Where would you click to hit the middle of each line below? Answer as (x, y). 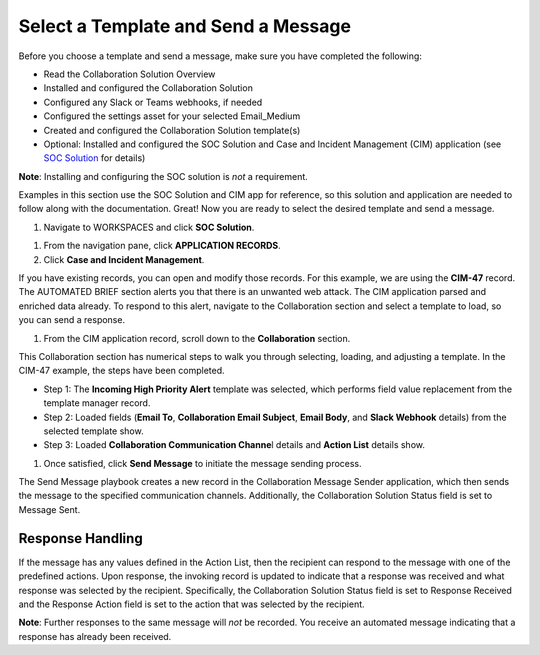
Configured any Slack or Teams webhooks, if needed (153, 102)
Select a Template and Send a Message (185, 26)
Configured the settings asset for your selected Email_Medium (172, 116)
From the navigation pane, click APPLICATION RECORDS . (162, 246)
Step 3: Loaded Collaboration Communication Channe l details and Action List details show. (234, 445)
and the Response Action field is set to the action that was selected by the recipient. (191, 604)
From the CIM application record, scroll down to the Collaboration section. (197, 338)
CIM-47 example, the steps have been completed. (121, 371)
